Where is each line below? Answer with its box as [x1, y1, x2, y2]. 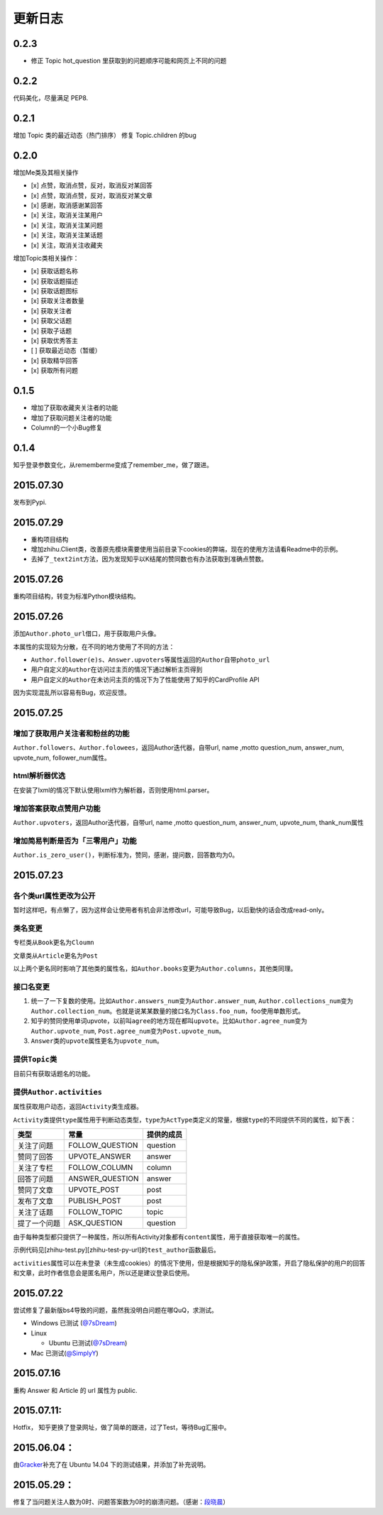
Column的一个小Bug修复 [30, 423, 103, 432]
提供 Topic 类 [13, 1054, 57, 1064]
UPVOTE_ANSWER [68, 1151, 131, 1161]
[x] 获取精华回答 [30, 356, 78, 365]
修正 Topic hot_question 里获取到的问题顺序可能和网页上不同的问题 [30, 57, 227, 65]
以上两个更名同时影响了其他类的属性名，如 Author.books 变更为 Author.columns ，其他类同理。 [13, 964, 297, 973]
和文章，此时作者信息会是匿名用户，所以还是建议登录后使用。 [13, 1269, 194, 1277]
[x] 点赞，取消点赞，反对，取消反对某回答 [30, 181, 152, 190]
